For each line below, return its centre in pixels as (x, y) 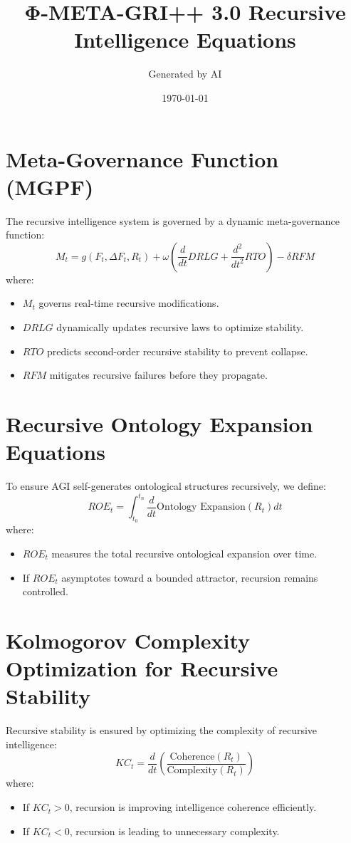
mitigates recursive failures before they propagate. (158, 375)
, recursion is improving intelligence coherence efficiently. (193, 807)
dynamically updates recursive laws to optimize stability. (180, 327)
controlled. (46, 591)
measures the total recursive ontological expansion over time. (184, 553)
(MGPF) (50, 186)
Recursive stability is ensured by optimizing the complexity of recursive (162, 730)
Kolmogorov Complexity (128, 640)
